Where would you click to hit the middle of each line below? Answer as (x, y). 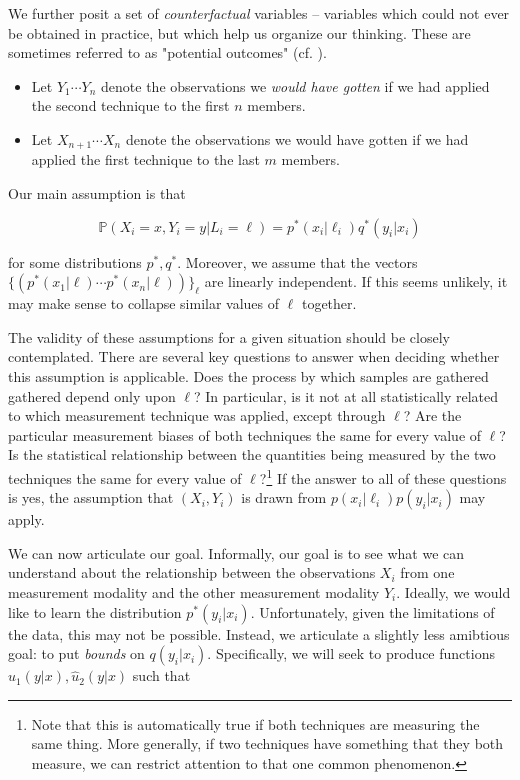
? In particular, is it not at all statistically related (346, 395)
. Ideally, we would (453, 591)
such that (161, 675)
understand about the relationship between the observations (192, 572)
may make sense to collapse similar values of (144, 303)
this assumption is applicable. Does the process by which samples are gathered (248, 375)
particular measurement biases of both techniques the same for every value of (245, 434)
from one (427, 572)
